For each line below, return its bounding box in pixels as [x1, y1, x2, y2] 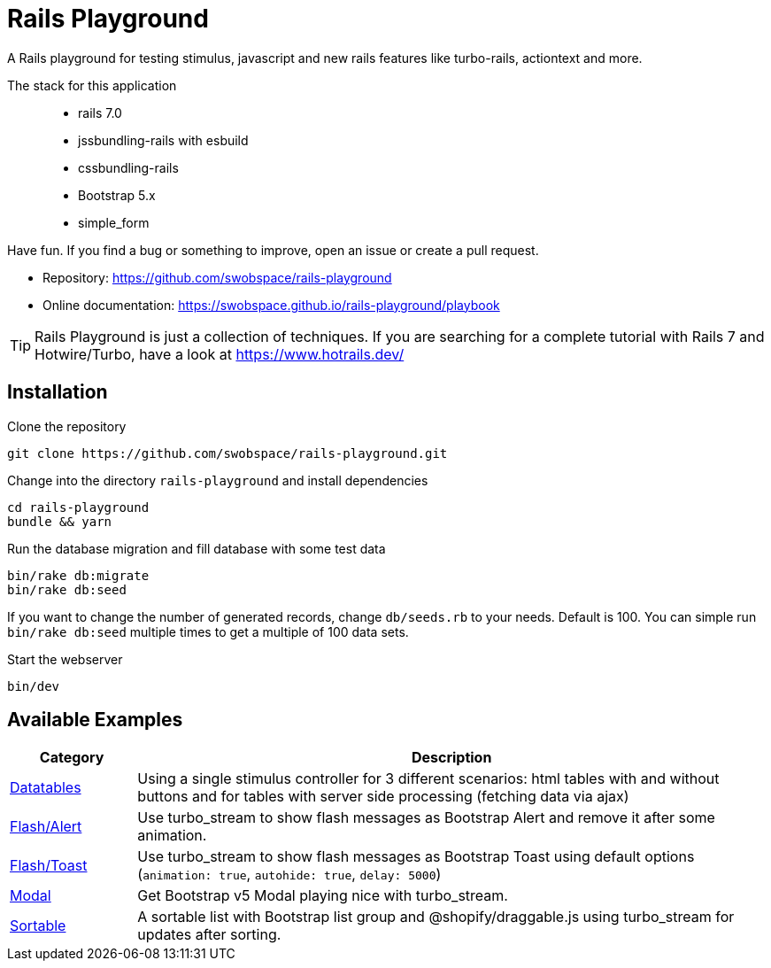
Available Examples [7, 709, 183, 732]
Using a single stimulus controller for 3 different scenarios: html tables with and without [137, 770, 720, 788]
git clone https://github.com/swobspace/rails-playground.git [7, 445, 448, 461]
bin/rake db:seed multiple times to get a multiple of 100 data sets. [7, 623, 409, 639]
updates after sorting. [137, 925, 281, 944]
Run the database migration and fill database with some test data [7, 540, 386, 556]
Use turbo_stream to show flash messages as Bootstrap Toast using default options [137, 848, 695, 866]
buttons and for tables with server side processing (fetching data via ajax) [137, 787, 629, 806]
